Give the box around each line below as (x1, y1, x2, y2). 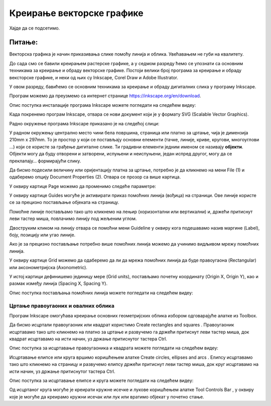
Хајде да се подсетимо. (9, 25, 60, 31)
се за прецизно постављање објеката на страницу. (9, 199, 119, 206)
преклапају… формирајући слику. (9, 158, 81, 164)
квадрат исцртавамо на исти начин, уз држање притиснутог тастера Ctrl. (9, 336, 168, 342)
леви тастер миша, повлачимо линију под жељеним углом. (9, 216, 137, 222)
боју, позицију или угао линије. (9, 232, 76, 238)
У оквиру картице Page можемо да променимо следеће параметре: (9, 183, 157, 189)
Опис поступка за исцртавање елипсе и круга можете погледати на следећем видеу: (9, 377, 194, 383)
